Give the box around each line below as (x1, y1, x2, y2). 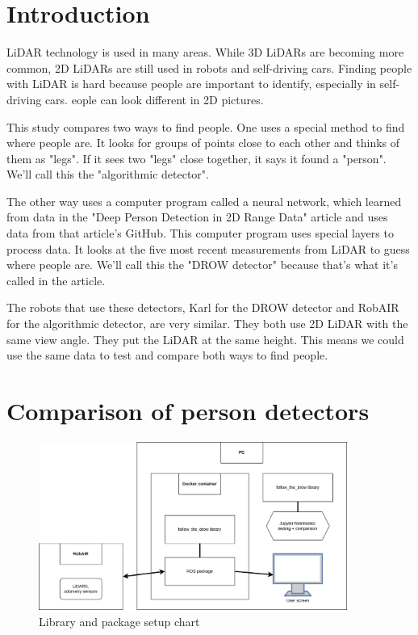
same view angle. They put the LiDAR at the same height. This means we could (6, 330, 404, 347)
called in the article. (6, 271, 106, 288)
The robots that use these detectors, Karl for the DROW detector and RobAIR (6, 299, 399, 316)
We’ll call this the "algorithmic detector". (6, 166, 209, 183)
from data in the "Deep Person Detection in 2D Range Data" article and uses (6, 208, 388, 225)
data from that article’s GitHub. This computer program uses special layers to (6, 225, 394, 242)
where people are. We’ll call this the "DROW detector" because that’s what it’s (6, 256, 398, 273)
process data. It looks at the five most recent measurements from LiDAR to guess (6, 240, 410, 257)
